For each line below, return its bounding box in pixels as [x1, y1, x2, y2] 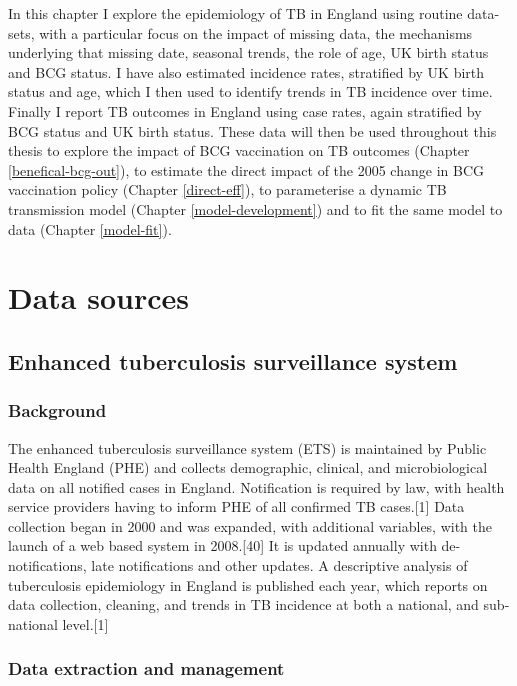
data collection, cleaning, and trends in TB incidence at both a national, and [8, 594, 479, 615]
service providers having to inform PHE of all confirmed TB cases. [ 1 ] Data [8, 496, 465, 517]
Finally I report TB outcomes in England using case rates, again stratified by [8, 100, 482, 121]
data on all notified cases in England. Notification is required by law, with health [8, 476, 505, 497]
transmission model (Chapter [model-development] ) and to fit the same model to [8, 198, 503, 219]
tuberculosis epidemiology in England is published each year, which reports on [8, 574, 488, 595]
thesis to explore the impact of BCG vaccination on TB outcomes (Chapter [8, 140, 470, 161]
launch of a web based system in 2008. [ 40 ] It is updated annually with [8, 535, 437, 556]
